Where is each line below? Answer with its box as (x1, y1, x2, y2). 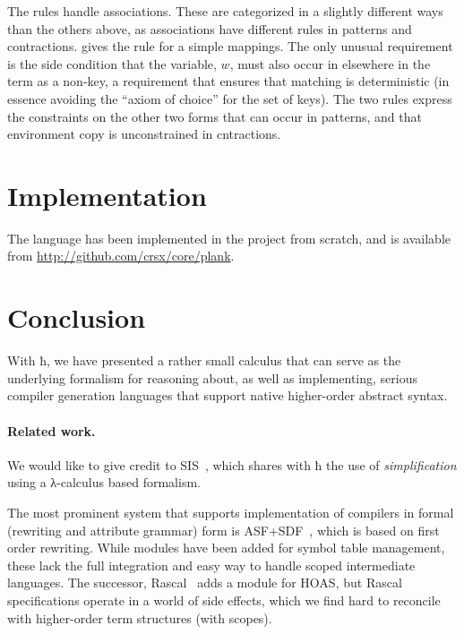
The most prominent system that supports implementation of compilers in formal (7, 502, 454, 521)
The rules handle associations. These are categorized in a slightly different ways (7, 2, 443, 20)
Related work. (7, 421, 96, 440)
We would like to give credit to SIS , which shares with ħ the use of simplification (7, 455, 457, 474)
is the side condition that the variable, (7, 54, 217, 73)
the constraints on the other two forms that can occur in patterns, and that (7, 107, 422, 125)
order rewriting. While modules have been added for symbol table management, (7, 538, 445, 557)
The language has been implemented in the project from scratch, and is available (7, 228, 451, 247)
